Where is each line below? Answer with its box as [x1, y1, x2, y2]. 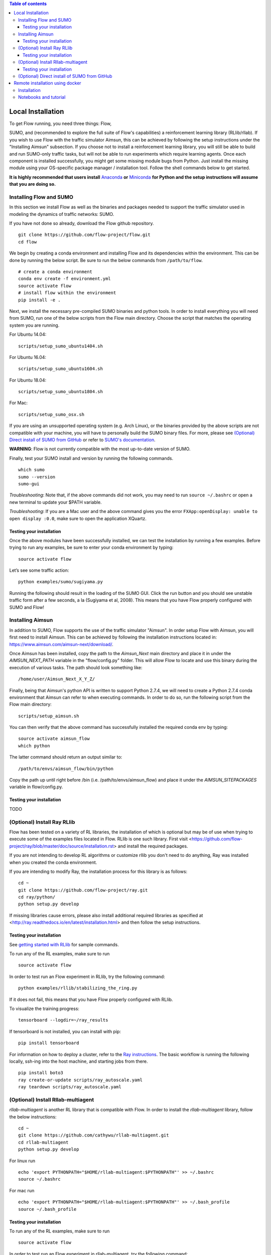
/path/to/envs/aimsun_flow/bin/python [18, 766, 114, 772]
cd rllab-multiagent [18, 1140, 69, 1145]
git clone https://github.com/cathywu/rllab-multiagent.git [18, 1133, 169, 1138]
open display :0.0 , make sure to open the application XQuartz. [9, 515, 147, 522]
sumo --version [18, 474, 56, 479]
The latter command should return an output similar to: [9, 754, 122, 760]
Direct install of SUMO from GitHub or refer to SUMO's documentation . [9, 437, 156, 443]
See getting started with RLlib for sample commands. [9, 941, 119, 947]
